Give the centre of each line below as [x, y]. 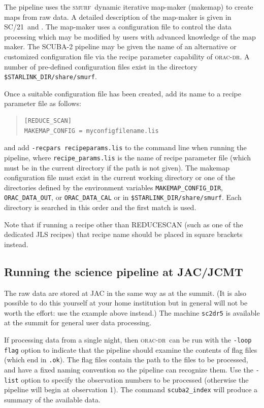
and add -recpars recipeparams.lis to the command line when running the [125, 147]
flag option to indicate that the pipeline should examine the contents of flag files [131, 349]
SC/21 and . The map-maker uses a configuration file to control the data [118, 27]
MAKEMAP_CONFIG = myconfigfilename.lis [91, 131]
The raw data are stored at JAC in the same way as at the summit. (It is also [125, 293]
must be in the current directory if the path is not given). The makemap [117, 167]
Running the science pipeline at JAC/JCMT [124, 271]
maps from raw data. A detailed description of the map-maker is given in [118, 16]
